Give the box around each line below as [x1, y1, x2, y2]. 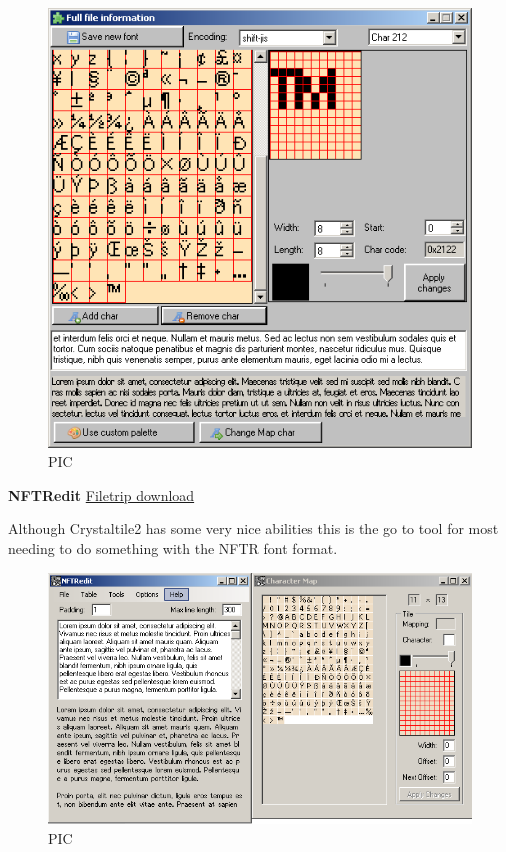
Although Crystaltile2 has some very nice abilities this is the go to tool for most [8, 518, 499, 539]
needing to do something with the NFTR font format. [8, 537, 338, 558]
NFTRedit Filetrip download [8, 484, 195, 505]
